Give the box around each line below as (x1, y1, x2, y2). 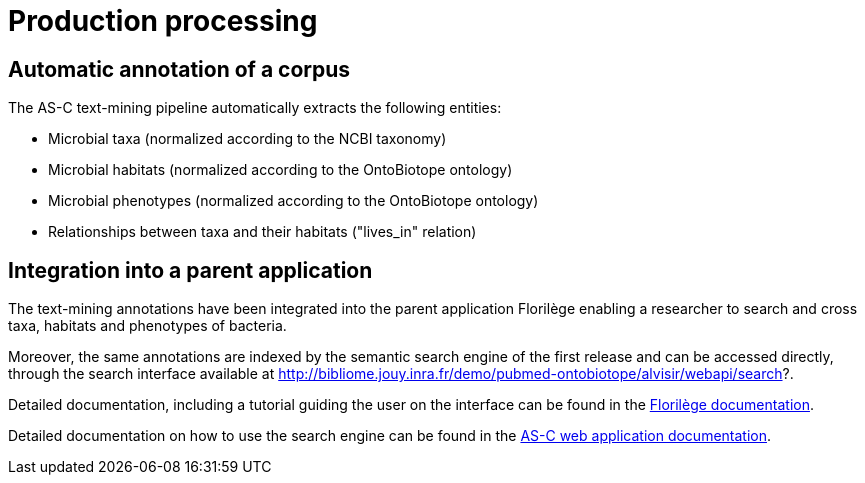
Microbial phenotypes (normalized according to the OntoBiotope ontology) (48, 192, 539, 210)
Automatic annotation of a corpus (8, 56, 351, 82)
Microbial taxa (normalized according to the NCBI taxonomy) (48, 130, 447, 148)
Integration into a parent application (8, 257, 373, 283)
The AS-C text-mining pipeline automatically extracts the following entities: (8, 99, 502, 117)
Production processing (8, 4, 318, 38)
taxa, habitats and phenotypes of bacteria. (8, 317, 287, 335)
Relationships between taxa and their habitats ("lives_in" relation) (48, 223, 477, 241)
